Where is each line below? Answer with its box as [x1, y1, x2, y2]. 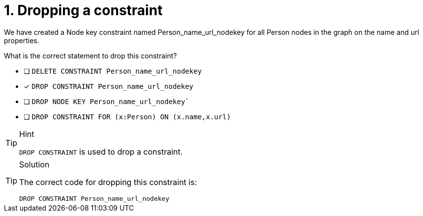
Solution [19, 159, 50, 169]
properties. [4, 36, 39, 45]
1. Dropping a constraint [4, 2, 163, 19]
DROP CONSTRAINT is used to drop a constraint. [19, 146, 183, 157]
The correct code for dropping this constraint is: [19, 177, 197, 187]
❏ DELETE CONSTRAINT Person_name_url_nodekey [24, 66, 202, 75]
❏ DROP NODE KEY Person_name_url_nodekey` [24, 97, 189, 106]
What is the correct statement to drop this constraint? [4, 51, 177, 60]
